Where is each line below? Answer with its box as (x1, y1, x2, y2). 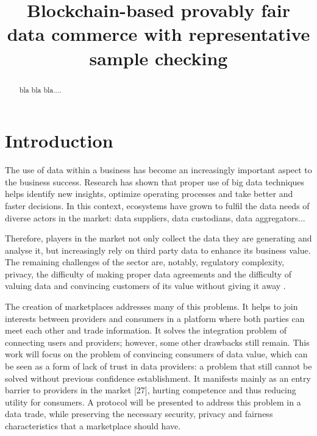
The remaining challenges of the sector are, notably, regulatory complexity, (5, 256, 285, 268)
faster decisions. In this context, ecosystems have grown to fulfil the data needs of (5, 199, 310, 212)
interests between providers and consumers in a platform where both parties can (5, 312, 305, 324)
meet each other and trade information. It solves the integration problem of (5, 324, 287, 337)
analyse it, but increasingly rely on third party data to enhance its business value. (5, 243, 311, 256)
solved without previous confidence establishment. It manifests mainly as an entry (5, 371, 311, 384)
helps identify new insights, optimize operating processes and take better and (5, 187, 293, 200)
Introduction (5, 128, 113, 153)
